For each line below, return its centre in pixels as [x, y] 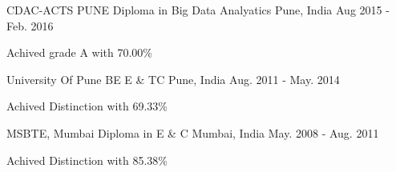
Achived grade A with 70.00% [80, 52]
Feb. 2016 [30, 25]
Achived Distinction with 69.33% [87, 106]
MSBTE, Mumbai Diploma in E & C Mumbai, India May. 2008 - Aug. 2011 [193, 132]
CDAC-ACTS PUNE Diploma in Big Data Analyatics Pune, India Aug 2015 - [198, 10]
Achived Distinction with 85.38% [87, 160]
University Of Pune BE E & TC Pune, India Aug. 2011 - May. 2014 [173, 79]
